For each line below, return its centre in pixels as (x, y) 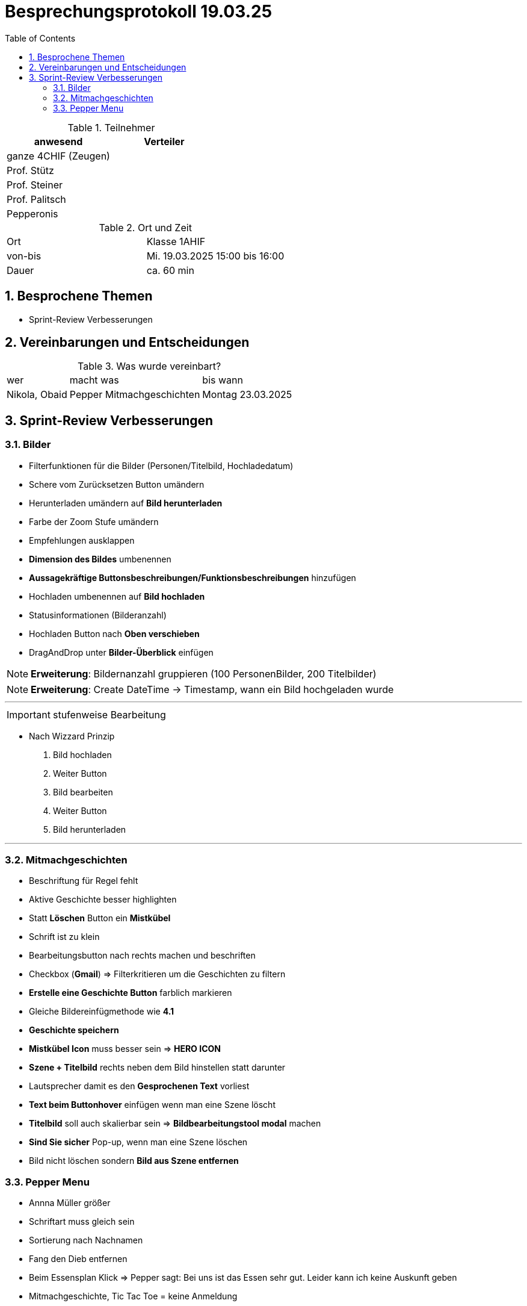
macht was (94, 380)
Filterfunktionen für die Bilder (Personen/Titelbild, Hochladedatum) (161, 465)
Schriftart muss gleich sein (82, 1222)
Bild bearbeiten (83, 792)
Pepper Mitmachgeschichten (135, 395)
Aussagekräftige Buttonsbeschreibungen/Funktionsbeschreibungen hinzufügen (193, 577)
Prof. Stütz (30, 170)
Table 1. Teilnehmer (111, 127)
